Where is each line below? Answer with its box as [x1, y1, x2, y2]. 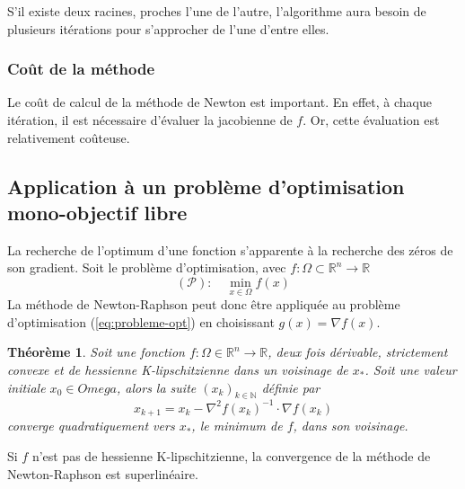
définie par [261, 378, 320, 396]
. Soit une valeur [364, 360, 457, 378]
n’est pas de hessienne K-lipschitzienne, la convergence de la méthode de [31, 446, 431, 465]
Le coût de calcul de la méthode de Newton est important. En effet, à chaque [7, 93, 432, 111]
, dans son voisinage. [293, 416, 408, 435]
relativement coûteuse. [7, 128, 130, 147]
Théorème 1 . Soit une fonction [7, 342, 185, 361]
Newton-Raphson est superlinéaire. [7, 464, 198, 483]
